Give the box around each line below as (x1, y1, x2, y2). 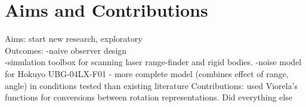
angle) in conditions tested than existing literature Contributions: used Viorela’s (5, 79, 298, 91)
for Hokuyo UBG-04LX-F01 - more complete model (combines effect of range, (5, 67, 289, 80)
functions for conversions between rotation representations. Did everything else (5, 91, 292, 103)
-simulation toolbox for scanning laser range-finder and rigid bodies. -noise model (5, 56, 302, 68)
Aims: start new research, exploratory (5, 32, 143, 45)
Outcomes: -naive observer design (5, 44, 127, 56)
